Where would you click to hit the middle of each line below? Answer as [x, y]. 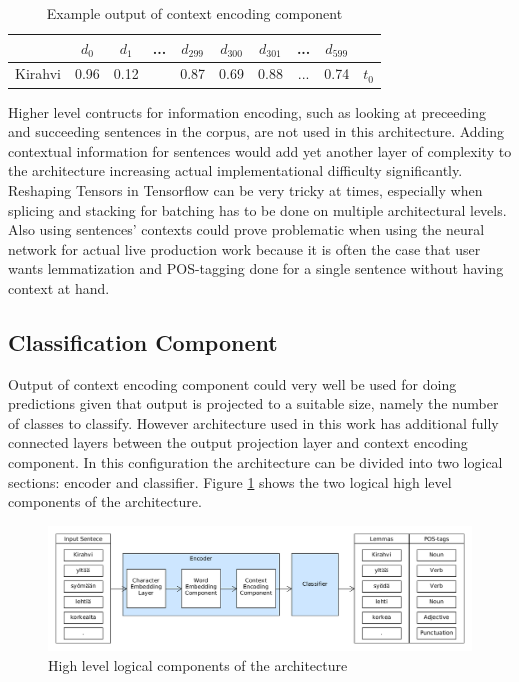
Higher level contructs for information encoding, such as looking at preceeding [247, 111]
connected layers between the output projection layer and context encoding [238, 442]
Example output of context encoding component [194, 13]
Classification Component [143, 341]
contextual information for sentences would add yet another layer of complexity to [260, 150]
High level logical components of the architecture [198, 664]
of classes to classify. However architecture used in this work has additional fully [253, 422]
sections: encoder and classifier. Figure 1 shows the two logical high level [230, 481]
